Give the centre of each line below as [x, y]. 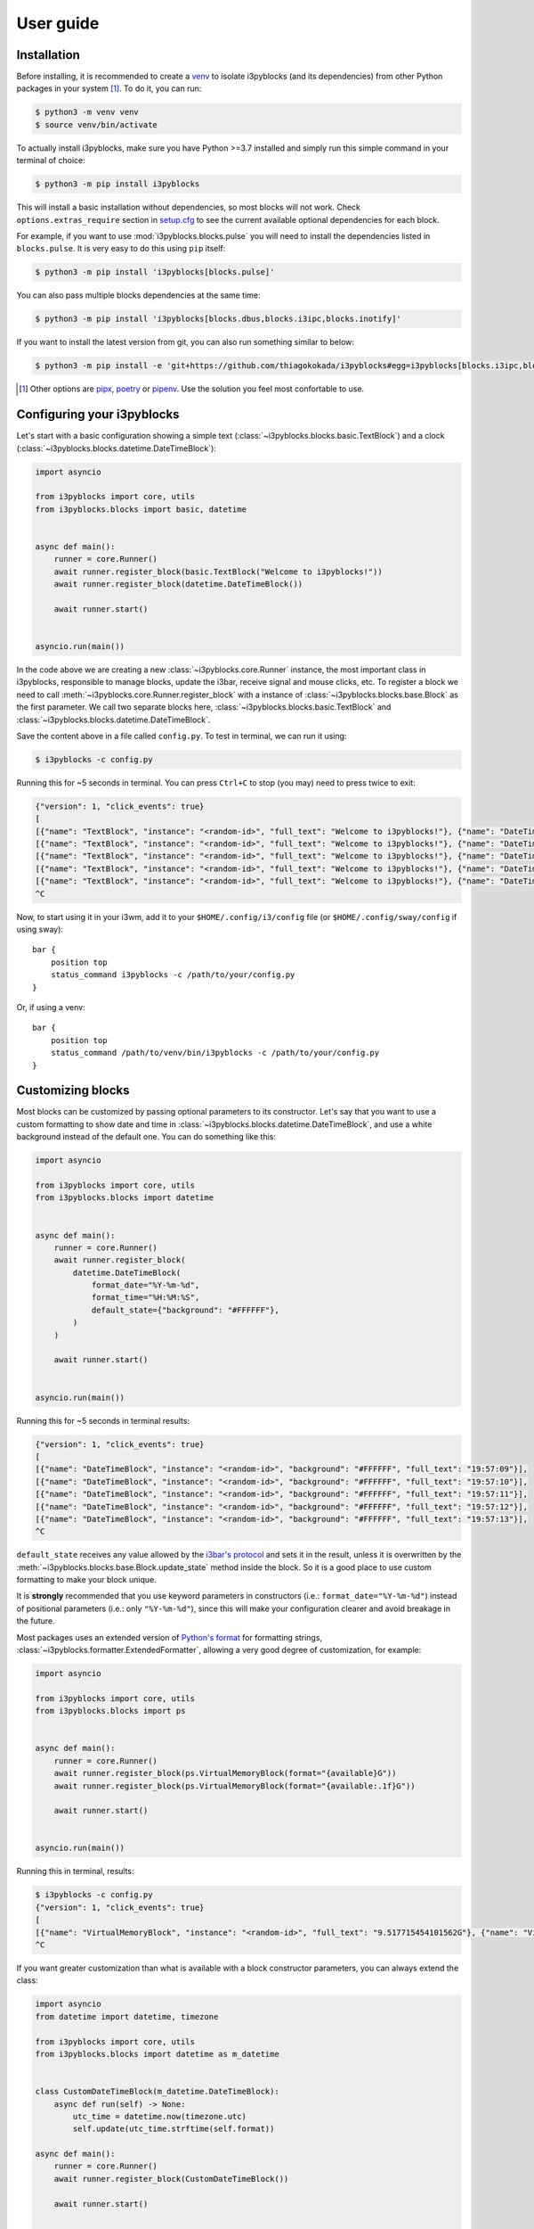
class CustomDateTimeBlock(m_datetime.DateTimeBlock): [157, 2092]
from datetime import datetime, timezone [127, 2016]
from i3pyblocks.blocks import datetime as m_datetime [157, 2054]
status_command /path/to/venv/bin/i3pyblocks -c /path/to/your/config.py [215, 1053]
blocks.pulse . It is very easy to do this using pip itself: [121, 249]
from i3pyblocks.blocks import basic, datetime [141, 509]
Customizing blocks [73, 1091]
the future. [36, 1621]
